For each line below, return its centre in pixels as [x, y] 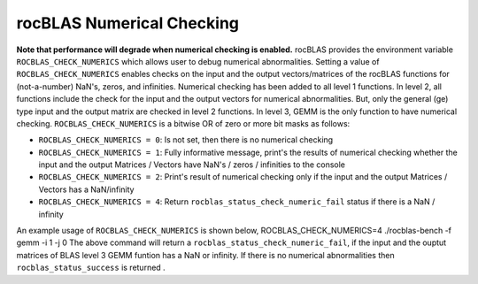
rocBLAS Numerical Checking [127, 23]
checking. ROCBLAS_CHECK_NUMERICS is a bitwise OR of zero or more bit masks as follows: [183, 123]
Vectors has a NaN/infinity [86, 189]
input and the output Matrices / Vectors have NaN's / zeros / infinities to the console [192, 165]
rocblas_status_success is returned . [91, 268]
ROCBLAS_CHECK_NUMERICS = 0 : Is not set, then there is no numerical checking [186, 140]
